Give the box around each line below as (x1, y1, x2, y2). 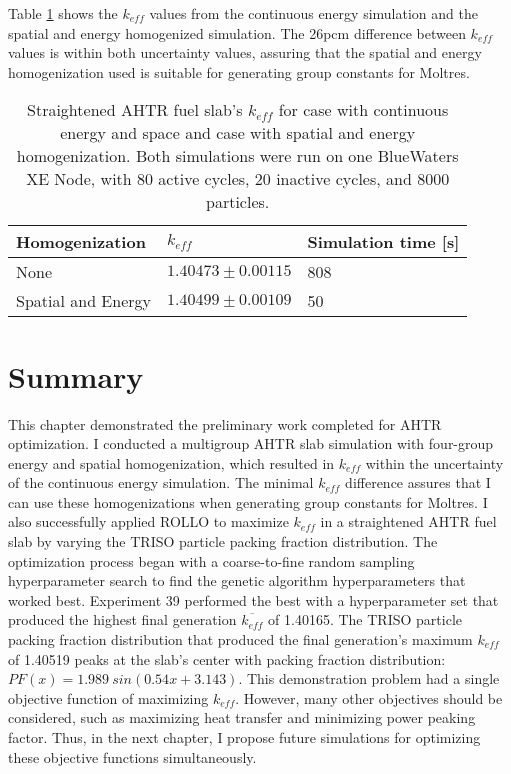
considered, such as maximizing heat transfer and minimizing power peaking (8, 707, 476, 728)
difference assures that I (345, 472, 491, 493)
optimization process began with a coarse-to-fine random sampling (8, 550, 415, 571)
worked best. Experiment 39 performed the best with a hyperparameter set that (8, 589, 499, 610)
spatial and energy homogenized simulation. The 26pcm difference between (8, 22, 466, 43)
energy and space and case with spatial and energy (60, 121, 416, 145)
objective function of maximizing (8, 687, 209, 708)
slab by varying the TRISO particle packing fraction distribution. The (8, 531, 438, 552)
